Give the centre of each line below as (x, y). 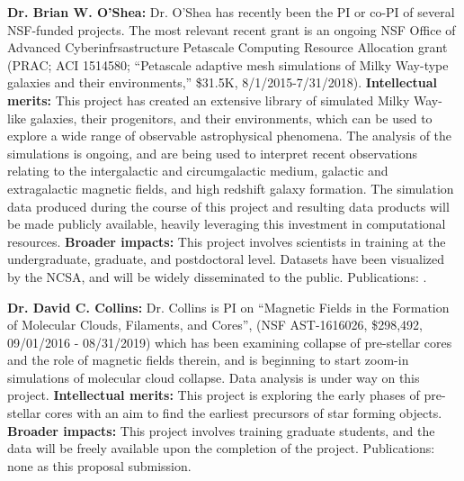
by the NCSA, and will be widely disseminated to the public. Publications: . (217, 276)
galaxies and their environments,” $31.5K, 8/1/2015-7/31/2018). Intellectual (223, 82)
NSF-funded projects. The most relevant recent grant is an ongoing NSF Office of (232, 29)
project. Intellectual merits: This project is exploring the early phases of (214, 395)
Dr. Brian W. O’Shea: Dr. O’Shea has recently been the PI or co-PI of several (231, 12)
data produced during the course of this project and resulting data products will (228, 206)
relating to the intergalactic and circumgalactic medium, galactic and (198, 171)
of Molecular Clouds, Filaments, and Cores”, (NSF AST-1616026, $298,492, (215, 325)
